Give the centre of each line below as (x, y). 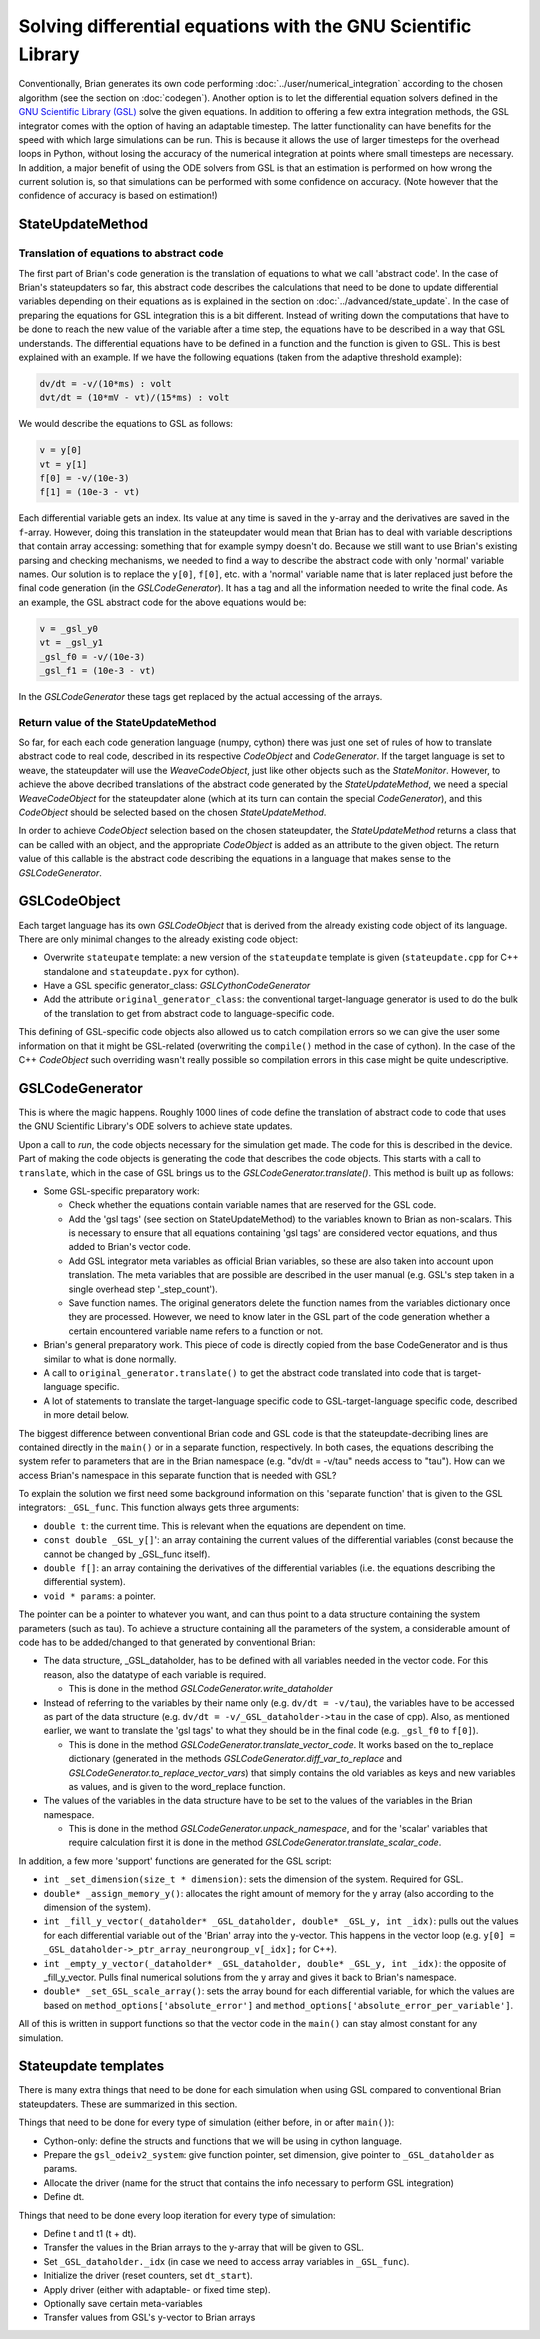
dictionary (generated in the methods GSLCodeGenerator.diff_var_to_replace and (235, 1759)
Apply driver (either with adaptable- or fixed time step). (157, 2289)
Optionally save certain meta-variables (123, 2303)
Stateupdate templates (91, 2066)
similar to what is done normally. (110, 1359)
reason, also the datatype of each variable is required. (155, 1674)
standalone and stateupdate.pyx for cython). (141, 971)
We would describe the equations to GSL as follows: (126, 424)
